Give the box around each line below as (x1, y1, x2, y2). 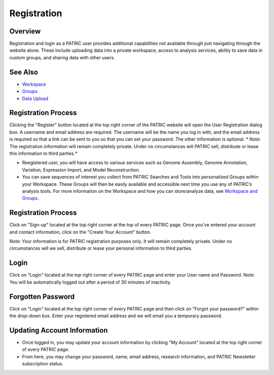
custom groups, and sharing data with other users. (9, 54, 115, 60)
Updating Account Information (9, 326, 108, 334)
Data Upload (22, 95, 48, 101)
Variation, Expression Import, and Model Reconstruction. (22, 166, 141, 173)
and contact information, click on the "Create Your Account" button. (9, 229, 152, 235)
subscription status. (22, 361, 63, 367)
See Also (9, 67, 38, 76)
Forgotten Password (9, 292, 75, 301)
